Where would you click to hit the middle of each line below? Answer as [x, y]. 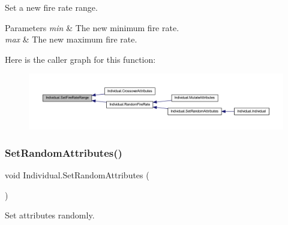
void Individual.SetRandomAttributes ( [77, 174]
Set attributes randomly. [50, 215]
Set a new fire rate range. [51, 7]
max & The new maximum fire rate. [71, 39]
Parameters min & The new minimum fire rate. [92, 27]
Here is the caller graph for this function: [80, 59]
